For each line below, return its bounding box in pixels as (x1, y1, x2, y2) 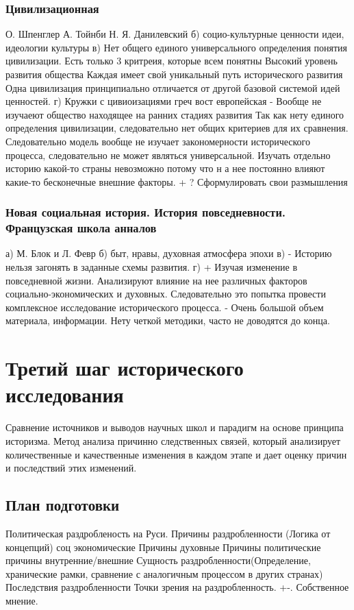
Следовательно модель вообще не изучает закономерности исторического (5, 134, 310, 148)
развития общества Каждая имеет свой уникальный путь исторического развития (5, 67, 343, 81)
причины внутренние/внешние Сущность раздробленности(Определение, (5, 553, 311, 568)
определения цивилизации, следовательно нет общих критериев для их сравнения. (5, 121, 349, 135)
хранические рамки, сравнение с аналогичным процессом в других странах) (5, 566, 323, 581)
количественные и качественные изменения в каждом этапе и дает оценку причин (5, 447, 347, 461)
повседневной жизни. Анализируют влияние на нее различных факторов (5, 273, 307, 287)
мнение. (5, 593, 38, 607)
